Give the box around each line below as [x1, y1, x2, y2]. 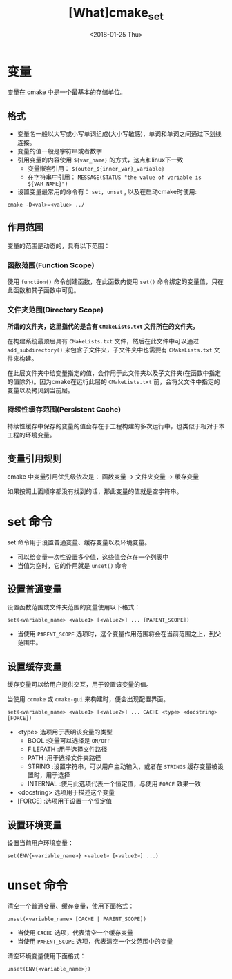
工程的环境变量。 [7, 430, 56, 439]
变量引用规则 [7, 453, 62, 464]
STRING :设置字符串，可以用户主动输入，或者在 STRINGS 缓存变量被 [27, 762, 218, 771]
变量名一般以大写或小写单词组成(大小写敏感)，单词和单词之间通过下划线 [17, 130, 222, 138]
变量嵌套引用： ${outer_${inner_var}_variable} [27, 164, 165, 173]
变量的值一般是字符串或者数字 [17, 147, 102, 155]
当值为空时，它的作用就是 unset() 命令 [17, 561, 128, 569]
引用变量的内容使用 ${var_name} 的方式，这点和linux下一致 [17, 155, 184, 164]
